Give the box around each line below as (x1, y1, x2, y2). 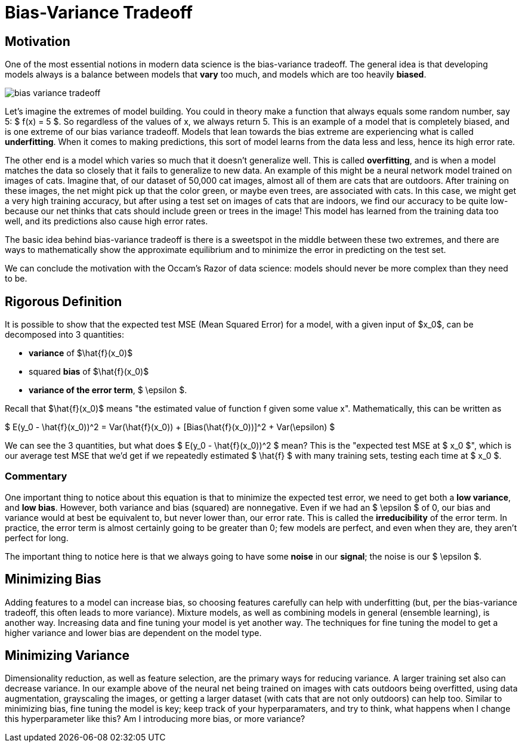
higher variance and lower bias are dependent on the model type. (5, 627, 262, 638)
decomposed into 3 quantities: (5, 329, 124, 340)
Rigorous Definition (5, 294, 122, 309)
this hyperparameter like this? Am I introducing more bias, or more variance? (5, 714, 305, 724)
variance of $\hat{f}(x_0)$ (29, 348, 133, 359)
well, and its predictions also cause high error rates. (5, 216, 208, 227)
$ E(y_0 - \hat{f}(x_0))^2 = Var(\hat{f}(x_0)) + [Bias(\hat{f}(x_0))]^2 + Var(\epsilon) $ (5, 422, 335, 433)
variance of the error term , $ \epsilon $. (29, 385, 187, 396)
